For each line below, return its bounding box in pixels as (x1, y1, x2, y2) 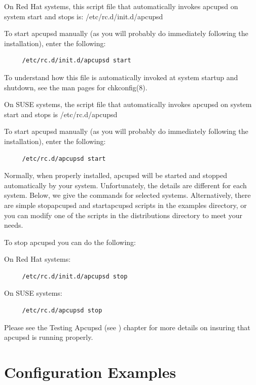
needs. (4, 220, 23, 230)
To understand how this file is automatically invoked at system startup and (4, 72, 238, 82)
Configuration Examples (4, 362, 176, 382)
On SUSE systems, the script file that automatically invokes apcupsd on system (4, 99, 252, 110)
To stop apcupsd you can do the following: (4, 236, 136, 247)
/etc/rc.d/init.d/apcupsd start (22, 57, 131, 64)
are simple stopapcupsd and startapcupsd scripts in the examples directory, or (4, 199, 247, 210)
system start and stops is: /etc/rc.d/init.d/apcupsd (4, 11, 163, 21)
